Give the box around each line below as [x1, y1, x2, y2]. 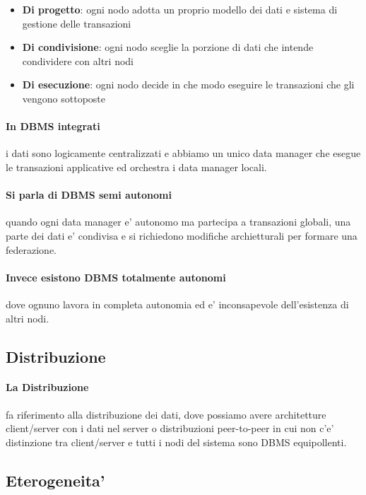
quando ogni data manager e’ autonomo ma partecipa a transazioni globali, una [6, 214, 351, 229]
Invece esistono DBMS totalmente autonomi [6, 269, 226, 284]
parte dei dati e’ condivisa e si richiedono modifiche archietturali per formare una [6, 228, 358, 243]
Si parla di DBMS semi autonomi [6, 187, 172, 202]
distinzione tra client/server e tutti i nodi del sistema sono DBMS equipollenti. [6, 434, 347, 449]
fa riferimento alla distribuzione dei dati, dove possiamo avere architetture [6, 407, 326, 421]
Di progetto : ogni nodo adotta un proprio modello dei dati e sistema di [22, 2, 338, 16]
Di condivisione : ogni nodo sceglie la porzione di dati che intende [22, 40, 314, 54]
